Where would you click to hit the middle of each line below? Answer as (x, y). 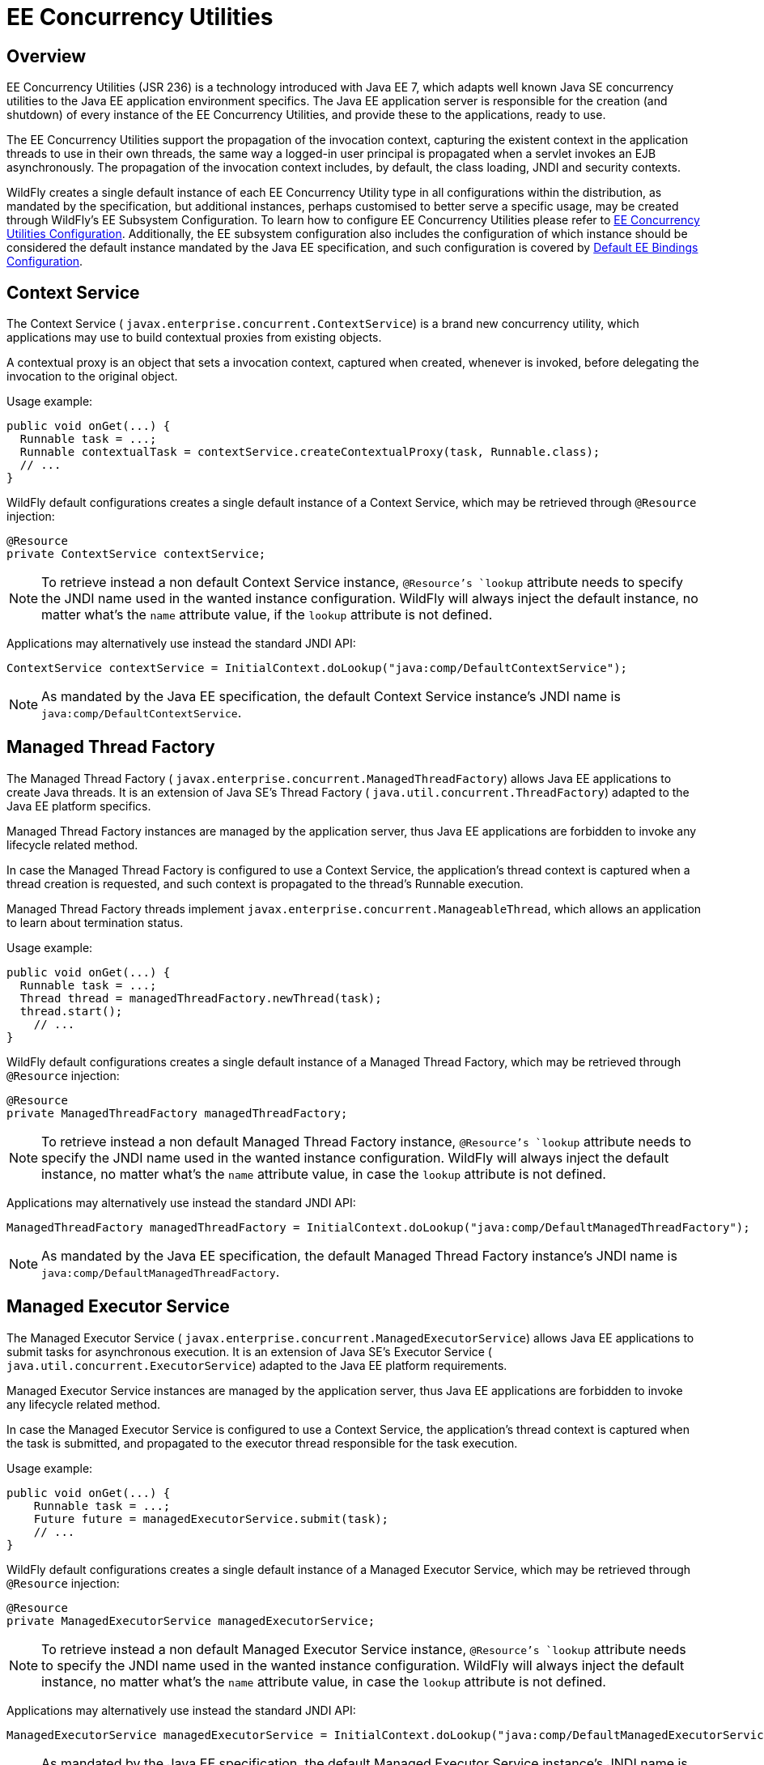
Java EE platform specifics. (79, 806)
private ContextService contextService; (136, 554)
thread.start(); (71, 1011)
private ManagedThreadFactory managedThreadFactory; (177, 1113)
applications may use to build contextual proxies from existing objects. (194, 338)
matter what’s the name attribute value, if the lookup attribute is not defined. (267, 615)
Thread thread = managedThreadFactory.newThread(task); (201, 998)
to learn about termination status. (95, 922)
